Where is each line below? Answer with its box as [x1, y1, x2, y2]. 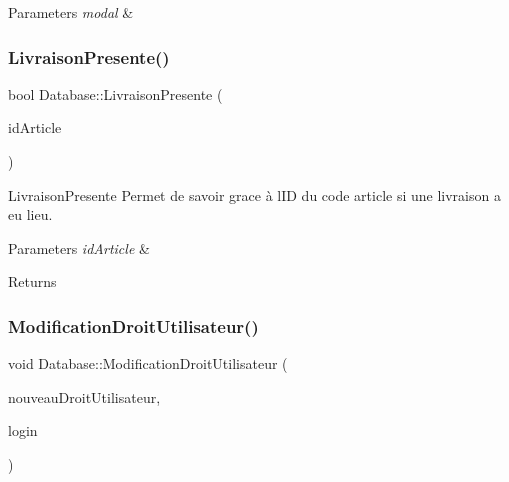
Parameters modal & [8, 2, 134, 22]
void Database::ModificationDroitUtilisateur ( [8, 353, 288, 374]
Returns [8, 271, 57, 292]
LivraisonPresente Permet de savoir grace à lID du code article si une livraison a [8, 184, 501, 205]
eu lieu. [8, 204, 53, 225]
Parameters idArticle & [8, 237, 150, 258]
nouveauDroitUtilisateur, [8, 386, 161, 407]
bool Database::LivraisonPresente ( [8, 83, 223, 104]
